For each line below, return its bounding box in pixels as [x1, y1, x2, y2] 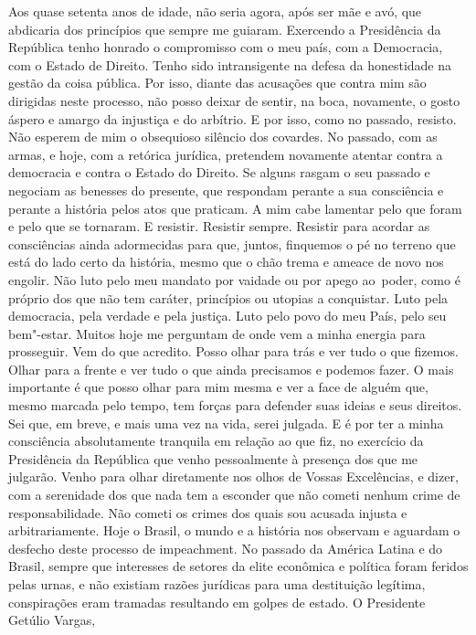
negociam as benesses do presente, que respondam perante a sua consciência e [8, 180, 444, 199]
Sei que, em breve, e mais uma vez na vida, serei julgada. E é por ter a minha [8, 413, 444, 432]
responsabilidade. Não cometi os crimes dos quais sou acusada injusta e [8, 503, 407, 522]
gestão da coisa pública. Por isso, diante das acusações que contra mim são [8, 73, 427, 92]
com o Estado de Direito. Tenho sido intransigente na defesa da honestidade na [8, 55, 452, 74]
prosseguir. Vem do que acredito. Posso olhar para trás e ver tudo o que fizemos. [8, 342, 459, 361]
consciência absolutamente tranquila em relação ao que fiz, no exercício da [8, 431, 424, 450]
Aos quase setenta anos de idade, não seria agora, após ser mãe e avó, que [8, 2, 422, 20]
